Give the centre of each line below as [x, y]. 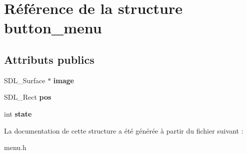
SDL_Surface [25, 80]
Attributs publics [49, 59]
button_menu [53, 28]
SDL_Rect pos [28, 97]
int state [18, 113]
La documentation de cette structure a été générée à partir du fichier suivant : [124, 130]
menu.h [15, 147]
